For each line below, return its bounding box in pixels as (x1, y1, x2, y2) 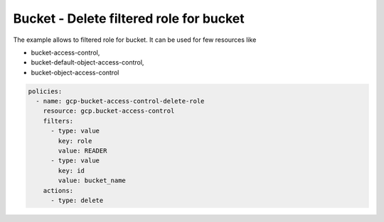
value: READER (58, 147, 107, 155)
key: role (58, 137, 92, 145)
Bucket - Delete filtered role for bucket (13, 11, 245, 26)
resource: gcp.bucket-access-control (43, 107, 175, 115)
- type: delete (50, 196, 104, 204)
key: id (58, 167, 85, 174)
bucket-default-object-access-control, (31, 58, 144, 67)
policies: (28, 87, 63, 95)
